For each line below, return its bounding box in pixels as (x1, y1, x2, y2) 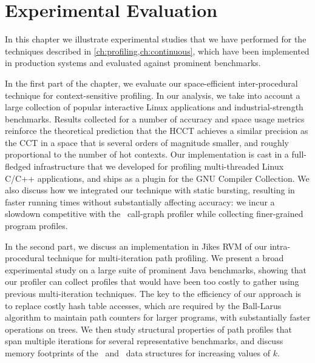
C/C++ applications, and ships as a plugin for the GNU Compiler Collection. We (5, 172, 310, 184)
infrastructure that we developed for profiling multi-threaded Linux (33, 160, 284, 173)
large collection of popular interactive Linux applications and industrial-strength (5, 101, 303, 113)
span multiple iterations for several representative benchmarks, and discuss (5, 335, 283, 347)
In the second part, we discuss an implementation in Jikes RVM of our (5, 239, 267, 252)
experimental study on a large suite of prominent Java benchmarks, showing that (5, 263, 307, 276)
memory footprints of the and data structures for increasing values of (5, 346, 270, 359)
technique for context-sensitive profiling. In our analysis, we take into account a (5, 88, 300, 101)
